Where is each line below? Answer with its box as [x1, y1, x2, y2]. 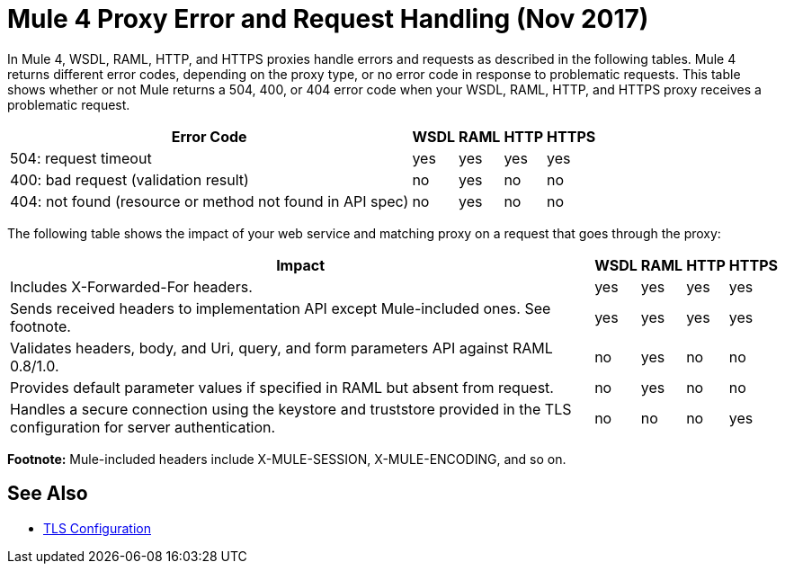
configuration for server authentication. [10, 417, 276, 436]
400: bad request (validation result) [10, 170, 249, 189]
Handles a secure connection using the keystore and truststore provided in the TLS [10, 399, 572, 418]
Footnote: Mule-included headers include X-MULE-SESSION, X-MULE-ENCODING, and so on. [7, 451, 566, 467]
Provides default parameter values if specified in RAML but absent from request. [10, 378, 554, 397]
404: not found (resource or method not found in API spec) [10, 192, 409, 210]
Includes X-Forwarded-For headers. [10, 277, 253, 296]
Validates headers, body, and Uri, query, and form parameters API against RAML [10, 338, 553, 357]
